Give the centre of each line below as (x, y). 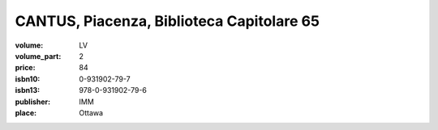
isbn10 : (28, 79)
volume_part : (38, 56)
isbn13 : (28, 90)
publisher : (33, 102)
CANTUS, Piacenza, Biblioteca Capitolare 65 (167, 21)
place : (26, 112)
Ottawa (91, 112)
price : (25, 68)
